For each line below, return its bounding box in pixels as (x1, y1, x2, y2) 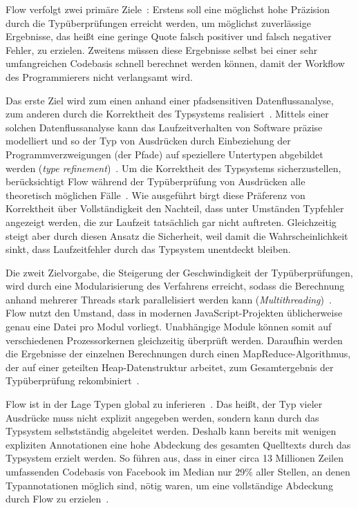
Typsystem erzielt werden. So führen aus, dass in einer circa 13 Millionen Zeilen (6, 451, 344, 465)
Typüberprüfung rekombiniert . (6, 373, 140, 388)
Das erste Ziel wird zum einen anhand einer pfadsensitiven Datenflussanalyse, (6, 93, 334, 107)
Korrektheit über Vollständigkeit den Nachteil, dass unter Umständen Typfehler (6, 201, 344, 216)
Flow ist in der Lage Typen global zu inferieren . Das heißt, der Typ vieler (6, 397, 323, 411)
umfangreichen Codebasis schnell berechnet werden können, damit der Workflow (6, 56, 345, 70)
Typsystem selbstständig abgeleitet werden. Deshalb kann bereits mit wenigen (6, 424, 337, 438)
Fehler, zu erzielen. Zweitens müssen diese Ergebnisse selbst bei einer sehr (6, 42, 318, 57)
